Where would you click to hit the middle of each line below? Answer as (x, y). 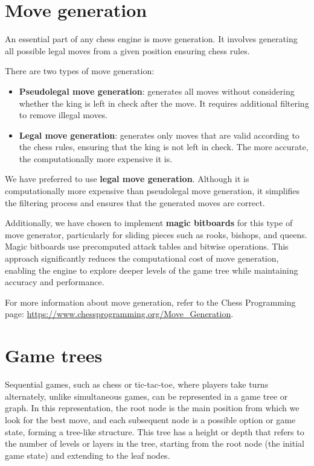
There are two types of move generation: (80, 71)
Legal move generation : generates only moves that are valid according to (159, 135)
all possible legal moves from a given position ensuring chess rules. (127, 50)
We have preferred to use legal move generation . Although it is (127, 179)
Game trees (54, 355)
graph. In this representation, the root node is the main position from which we (152, 408)
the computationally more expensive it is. (96, 158)
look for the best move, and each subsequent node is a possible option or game (150, 419)
